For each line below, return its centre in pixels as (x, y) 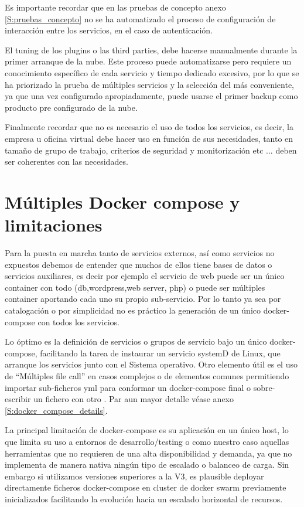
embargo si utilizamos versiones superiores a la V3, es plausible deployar (134, 476)
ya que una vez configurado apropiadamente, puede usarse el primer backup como (151, 96)
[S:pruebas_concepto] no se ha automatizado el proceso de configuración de (140, 18)
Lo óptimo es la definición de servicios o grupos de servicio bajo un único (136, 341)
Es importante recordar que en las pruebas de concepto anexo (115, 7)
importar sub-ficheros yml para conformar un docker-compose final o (128, 387)
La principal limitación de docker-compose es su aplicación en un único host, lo (147, 430)
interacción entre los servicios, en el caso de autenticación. (109, 30)
